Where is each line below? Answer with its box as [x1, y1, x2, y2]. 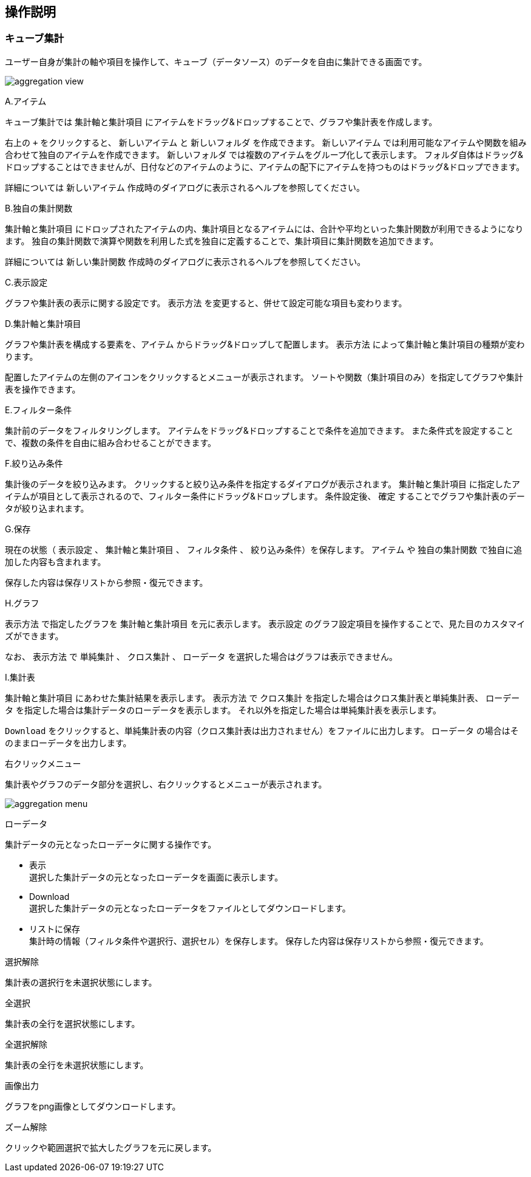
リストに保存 [29, 923, 80, 934]
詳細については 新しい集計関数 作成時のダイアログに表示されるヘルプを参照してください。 [5, 256, 366, 267]
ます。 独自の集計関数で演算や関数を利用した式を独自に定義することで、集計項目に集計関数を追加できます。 [5, 235, 439, 246]
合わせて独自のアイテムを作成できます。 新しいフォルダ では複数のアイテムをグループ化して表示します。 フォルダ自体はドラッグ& [5, 149, 523, 160]
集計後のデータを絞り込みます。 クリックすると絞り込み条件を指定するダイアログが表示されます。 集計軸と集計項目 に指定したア [5, 478, 521, 489]
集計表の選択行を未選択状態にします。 [5, 976, 157, 987]
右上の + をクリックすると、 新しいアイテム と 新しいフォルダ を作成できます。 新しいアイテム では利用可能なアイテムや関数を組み [5, 137, 527, 148]
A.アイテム [5, 95, 47, 106]
